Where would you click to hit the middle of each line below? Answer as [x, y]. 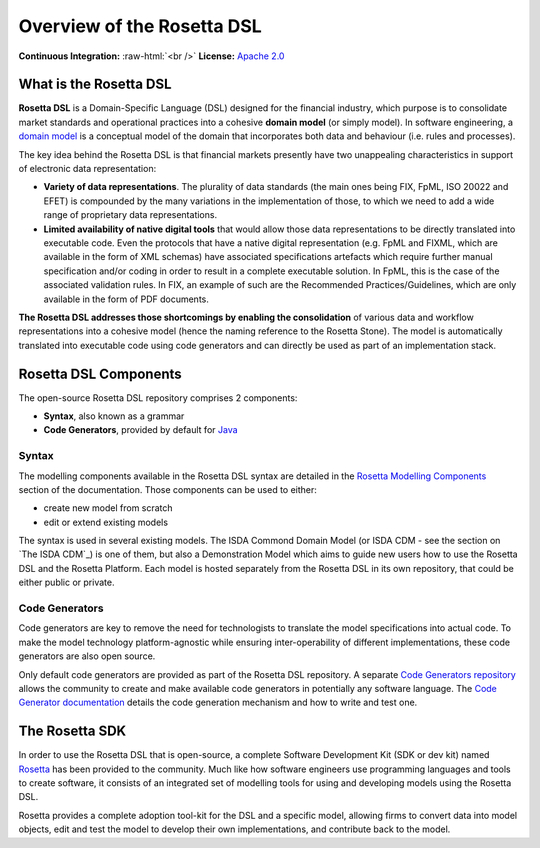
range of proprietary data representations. [130, 215]
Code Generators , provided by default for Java [141, 430]
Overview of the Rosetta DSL [140, 26]
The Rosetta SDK [72, 731]
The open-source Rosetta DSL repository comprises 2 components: [158, 397]
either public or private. [66, 582]
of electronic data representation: [87, 169]
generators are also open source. [87, 656]
